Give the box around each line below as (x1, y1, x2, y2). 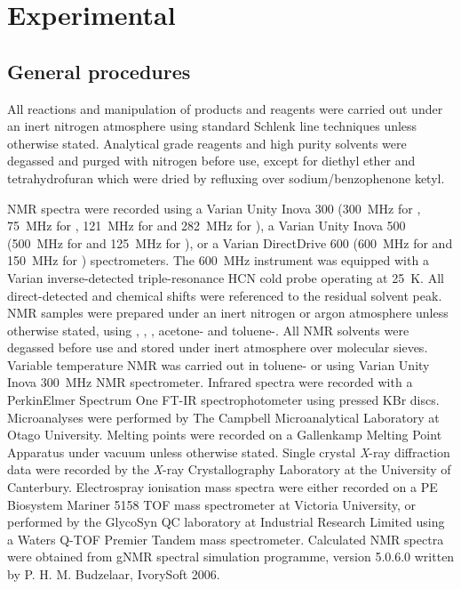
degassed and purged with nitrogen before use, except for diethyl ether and (7, 151, 416, 170)
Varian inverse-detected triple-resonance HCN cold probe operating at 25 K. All (7, 268, 444, 286)
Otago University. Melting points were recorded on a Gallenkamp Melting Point (7, 425, 442, 444)
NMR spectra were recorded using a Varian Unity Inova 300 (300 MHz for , (7, 198, 421, 217)
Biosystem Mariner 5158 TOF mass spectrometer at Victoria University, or (7, 495, 416, 513)
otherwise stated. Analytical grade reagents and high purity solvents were (7, 133, 407, 152)
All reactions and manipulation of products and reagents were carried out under (7, 99, 443, 117)
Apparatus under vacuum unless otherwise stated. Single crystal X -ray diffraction (7, 442, 450, 461)
